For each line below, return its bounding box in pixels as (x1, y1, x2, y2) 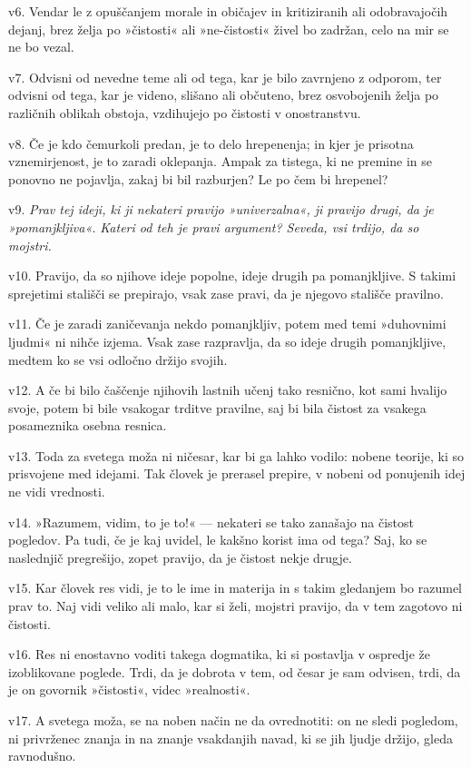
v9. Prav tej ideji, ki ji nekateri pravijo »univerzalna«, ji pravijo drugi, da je (8, 200, 434, 219)
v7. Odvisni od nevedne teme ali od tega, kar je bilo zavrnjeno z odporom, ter (8, 67, 442, 86)
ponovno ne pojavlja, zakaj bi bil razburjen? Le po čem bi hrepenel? (8, 169, 388, 188)
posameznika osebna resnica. (8, 416, 167, 435)
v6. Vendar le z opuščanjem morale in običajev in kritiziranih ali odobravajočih (8, 2, 448, 20)
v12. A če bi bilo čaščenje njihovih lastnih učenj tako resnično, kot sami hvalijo (8, 380, 447, 399)
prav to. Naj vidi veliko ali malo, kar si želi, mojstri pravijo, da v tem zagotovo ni (8, 596, 463, 615)
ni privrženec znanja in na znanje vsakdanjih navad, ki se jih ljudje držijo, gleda (8, 728, 453, 747)
